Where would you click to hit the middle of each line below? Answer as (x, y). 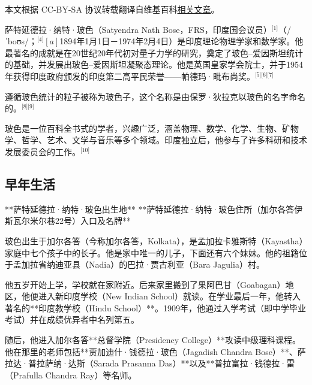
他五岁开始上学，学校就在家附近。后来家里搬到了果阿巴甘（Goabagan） (145, 284)
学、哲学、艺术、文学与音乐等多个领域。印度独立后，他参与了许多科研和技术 (156, 140)
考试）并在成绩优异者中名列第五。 (72, 319)
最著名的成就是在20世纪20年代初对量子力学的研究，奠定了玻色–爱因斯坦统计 (154, 52)
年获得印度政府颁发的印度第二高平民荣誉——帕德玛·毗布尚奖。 (130, 76)
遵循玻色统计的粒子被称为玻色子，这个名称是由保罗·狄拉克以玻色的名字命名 (155, 96)
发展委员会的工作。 (43, 151)
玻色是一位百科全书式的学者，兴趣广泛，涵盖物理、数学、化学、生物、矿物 (152, 128)
